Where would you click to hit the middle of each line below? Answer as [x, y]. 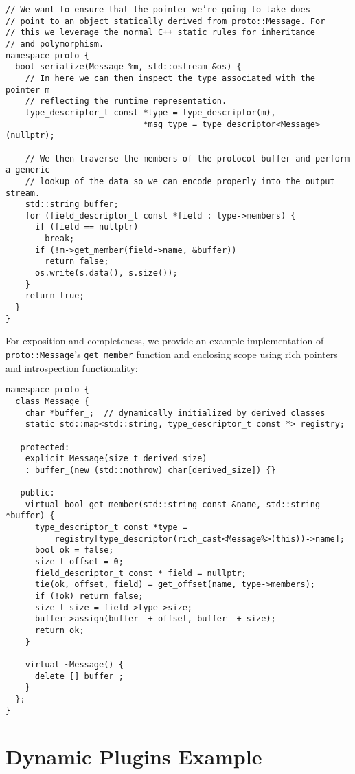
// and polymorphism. [55, 44]
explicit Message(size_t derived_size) [116, 459]
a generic [28, 170]
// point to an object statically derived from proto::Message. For [165, 21]
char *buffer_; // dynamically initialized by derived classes [175, 413]
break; [60, 239]
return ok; [59, 630]
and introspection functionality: [72, 367]
